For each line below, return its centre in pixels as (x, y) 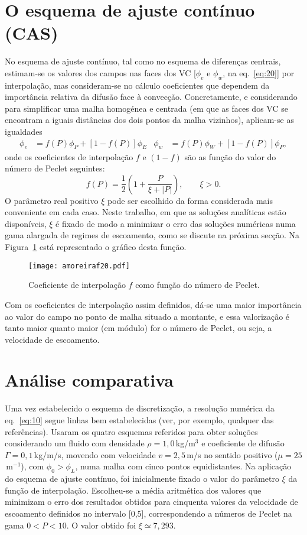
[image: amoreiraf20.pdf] (79, 266)
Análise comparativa (89, 380)
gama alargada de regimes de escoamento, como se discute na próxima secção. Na (152, 235)
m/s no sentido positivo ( (232, 454)
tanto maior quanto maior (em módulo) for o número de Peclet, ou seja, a (138, 328)
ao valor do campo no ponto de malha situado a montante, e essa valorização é (147, 316)
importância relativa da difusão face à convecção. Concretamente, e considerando (151, 97)
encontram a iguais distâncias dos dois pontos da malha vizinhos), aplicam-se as (149, 120)
